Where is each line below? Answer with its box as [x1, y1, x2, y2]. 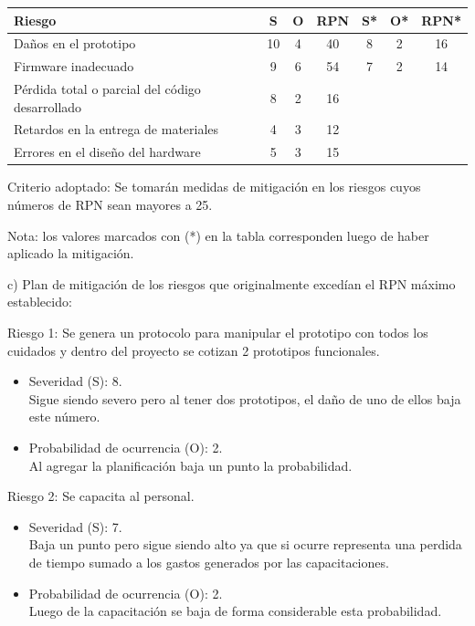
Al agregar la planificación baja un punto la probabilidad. [28, 455, 353, 475]
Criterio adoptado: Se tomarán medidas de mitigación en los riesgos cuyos [7, 177, 421, 196]
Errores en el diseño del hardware [14, 142, 201, 162]
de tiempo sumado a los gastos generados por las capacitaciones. [28, 552, 389, 571]
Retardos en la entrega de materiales [14, 120, 219, 139]
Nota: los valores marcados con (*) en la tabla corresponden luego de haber [7, 225, 429, 245]
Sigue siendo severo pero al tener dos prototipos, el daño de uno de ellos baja [28, 389, 461, 408]
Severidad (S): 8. [28, 371, 122, 391]
